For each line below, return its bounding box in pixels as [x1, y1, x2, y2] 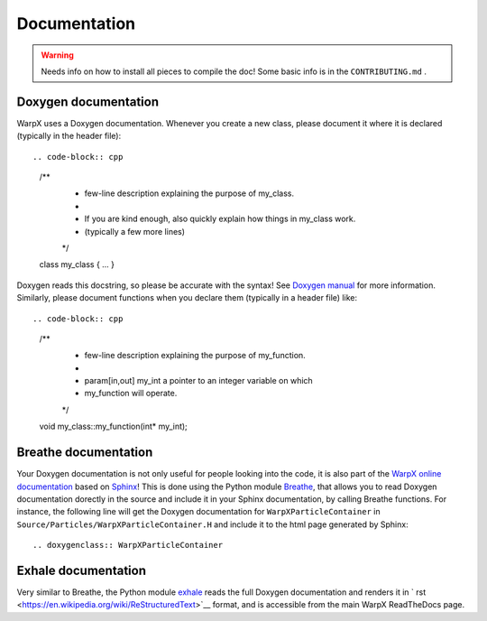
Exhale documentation [16, 562, 146, 578]
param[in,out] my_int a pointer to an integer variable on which [84, 375, 313, 386]
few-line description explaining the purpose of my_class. [84, 188, 295, 199]
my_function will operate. [84, 388, 178, 399]
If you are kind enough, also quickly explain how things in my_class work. [84, 213, 356, 225]
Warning [41, 50, 74, 60]
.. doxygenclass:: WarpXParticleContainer [32, 540, 224, 551]
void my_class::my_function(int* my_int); [39, 421, 188, 432]
